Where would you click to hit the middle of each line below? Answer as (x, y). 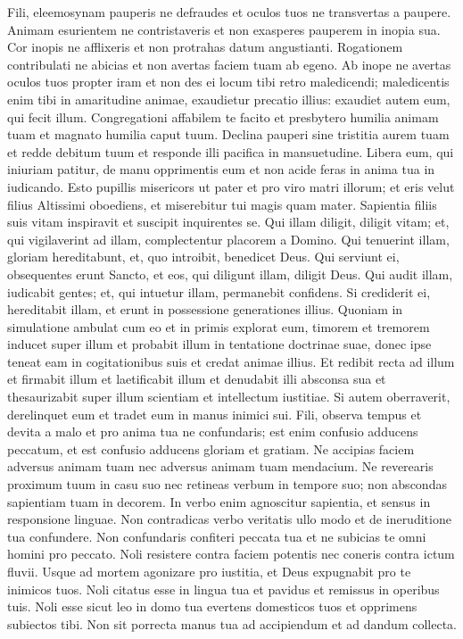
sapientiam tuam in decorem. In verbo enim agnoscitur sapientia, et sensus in (219, 501)
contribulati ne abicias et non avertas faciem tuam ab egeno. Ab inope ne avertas (229, 64)
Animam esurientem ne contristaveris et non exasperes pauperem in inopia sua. (224, 29)
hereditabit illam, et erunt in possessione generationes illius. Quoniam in (205, 309)
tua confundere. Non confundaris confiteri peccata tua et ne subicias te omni (217, 536)
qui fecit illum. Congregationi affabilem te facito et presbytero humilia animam (223, 116)
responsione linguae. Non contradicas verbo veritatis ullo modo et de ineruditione (229, 519)
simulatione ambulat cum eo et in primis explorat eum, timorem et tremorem (219, 326)
